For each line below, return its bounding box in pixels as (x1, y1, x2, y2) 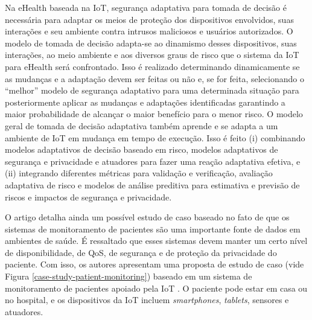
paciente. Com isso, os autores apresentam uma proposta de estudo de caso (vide (5, 258, 304, 270)
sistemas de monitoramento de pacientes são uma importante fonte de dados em (5, 222, 301, 235)
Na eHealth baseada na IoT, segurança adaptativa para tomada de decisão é (5, 1, 287, 13)
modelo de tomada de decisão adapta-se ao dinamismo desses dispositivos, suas (5, 36, 297, 49)
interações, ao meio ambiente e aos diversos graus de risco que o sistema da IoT (5, 48, 299, 61)
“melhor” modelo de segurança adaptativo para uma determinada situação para (5, 84, 299, 97)
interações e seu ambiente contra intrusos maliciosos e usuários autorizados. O (5, 25, 293, 37)
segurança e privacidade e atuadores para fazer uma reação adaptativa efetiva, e (5, 155, 301, 167)
